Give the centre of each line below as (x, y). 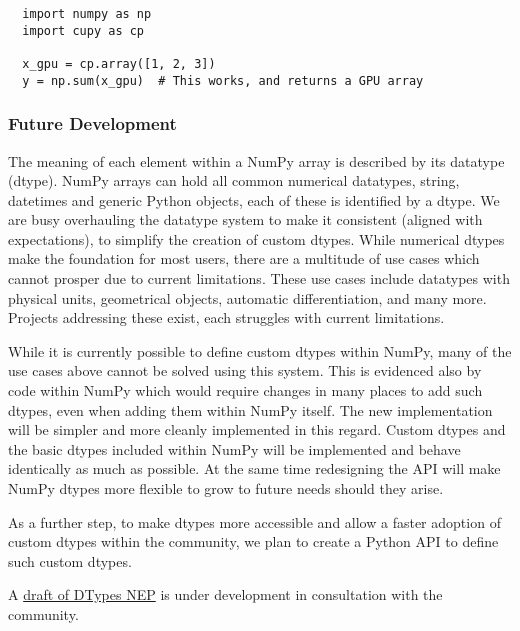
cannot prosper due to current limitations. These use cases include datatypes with (259, 278)
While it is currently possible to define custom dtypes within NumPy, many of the (260, 350)
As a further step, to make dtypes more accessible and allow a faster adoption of (254, 521)
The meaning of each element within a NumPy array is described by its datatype (256, 160)
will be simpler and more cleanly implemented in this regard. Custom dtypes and (257, 429)
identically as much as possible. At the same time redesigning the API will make (254, 468)
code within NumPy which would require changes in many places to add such (245, 390)
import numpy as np (87, 14)
